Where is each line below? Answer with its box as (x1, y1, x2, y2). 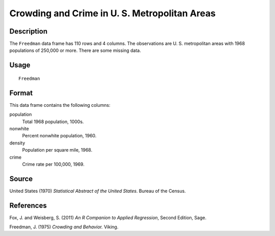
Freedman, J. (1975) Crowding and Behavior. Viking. (9, 224, 119, 230)
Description (9, 27, 48, 36)
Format (9, 88, 33, 97)
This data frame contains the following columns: (9, 102, 111, 108)
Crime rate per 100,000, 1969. (22, 161, 85, 167)
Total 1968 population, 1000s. (22, 119, 84, 125)
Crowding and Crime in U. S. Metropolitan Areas (9, 8, 216, 19)
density (9, 140, 25, 146)
